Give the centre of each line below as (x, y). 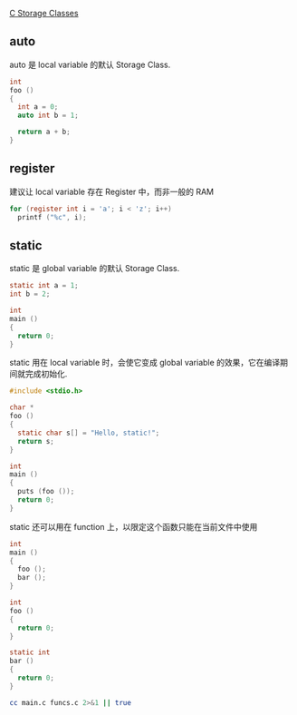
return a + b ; (44, 132)
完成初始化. (46, 374)
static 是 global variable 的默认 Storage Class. (95, 269)
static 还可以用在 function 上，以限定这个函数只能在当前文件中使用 (134, 526)
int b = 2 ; (30, 294)
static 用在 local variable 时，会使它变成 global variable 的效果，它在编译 (145, 363)
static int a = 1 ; (44, 286)
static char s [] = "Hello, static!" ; (89, 433)
